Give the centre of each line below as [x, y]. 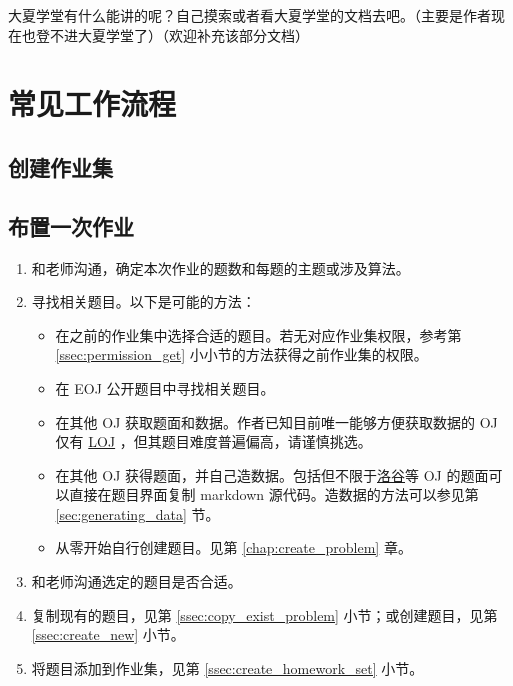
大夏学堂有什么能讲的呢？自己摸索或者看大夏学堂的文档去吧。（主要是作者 [249, 15]
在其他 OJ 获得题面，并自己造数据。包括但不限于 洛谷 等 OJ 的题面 [272, 474]
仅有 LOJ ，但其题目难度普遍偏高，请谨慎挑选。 [213, 441]
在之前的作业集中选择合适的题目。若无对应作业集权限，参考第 [258, 334]
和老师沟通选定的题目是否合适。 [136, 581]
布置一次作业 [71, 225]
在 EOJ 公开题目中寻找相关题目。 [165, 387]
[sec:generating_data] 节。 [137, 513]
